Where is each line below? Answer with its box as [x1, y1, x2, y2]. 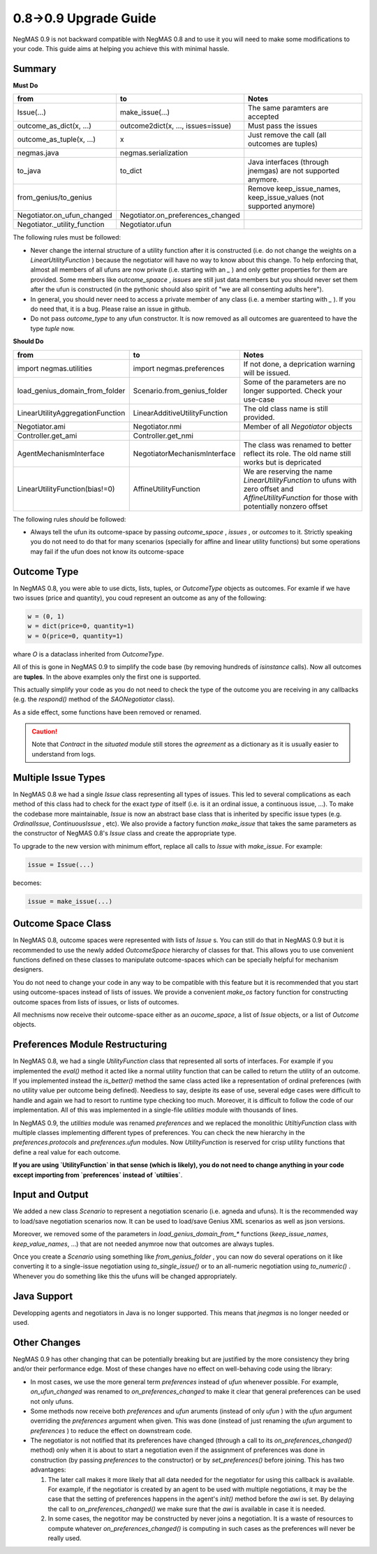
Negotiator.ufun [119, 220, 172, 230]
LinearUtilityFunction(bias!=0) [17, 484, 115, 494]
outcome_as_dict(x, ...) [17, 121, 92, 131]
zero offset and [243, 484, 294, 494]
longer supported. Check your [243, 386, 343, 395]
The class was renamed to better [243, 440, 352, 450]
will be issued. [243, 367, 291, 377]
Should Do [13, 337, 44, 346]
